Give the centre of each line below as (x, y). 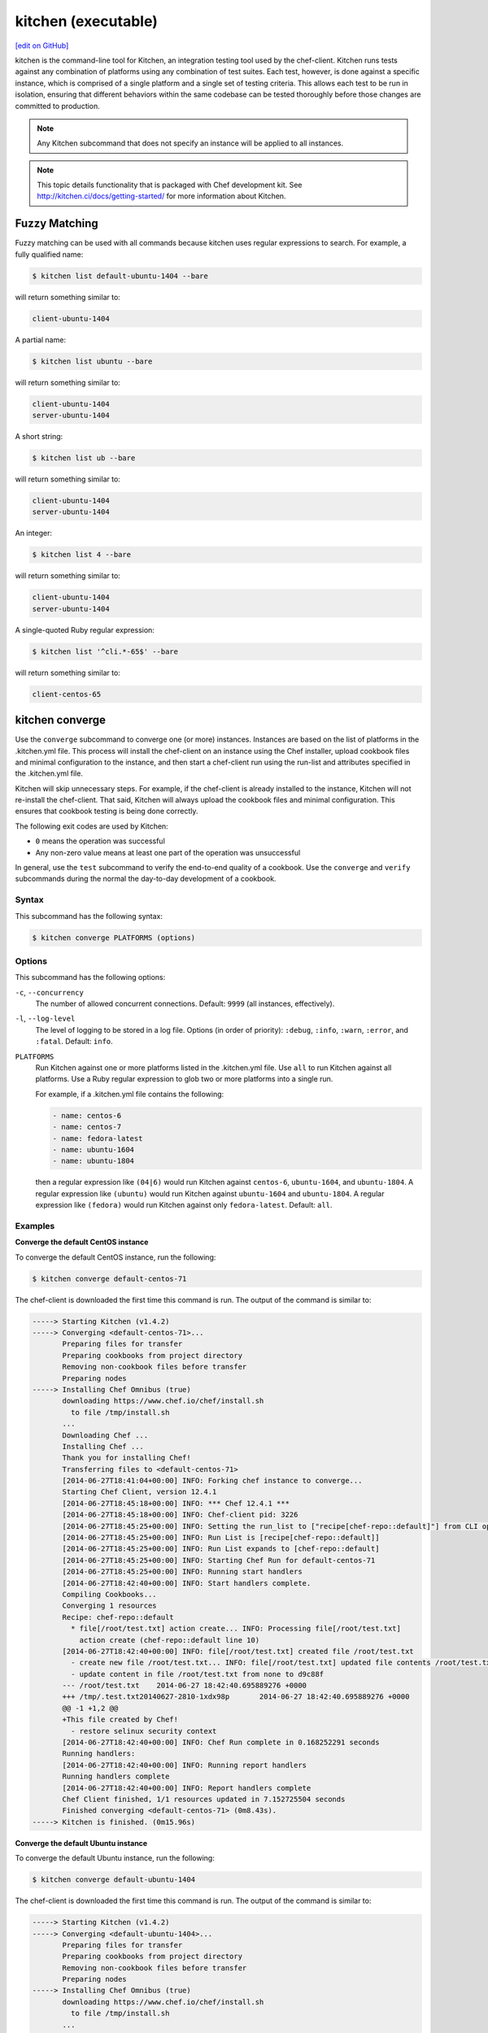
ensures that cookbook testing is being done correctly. (107, 811)
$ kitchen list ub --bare (84, 458)
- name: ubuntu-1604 (93, 1149)
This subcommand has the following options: (90, 977)
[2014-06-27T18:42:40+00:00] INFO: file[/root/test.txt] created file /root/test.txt (238, 1651)
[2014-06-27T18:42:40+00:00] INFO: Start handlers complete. (187, 1583)
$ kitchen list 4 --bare (82, 555)
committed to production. (58, 106)
